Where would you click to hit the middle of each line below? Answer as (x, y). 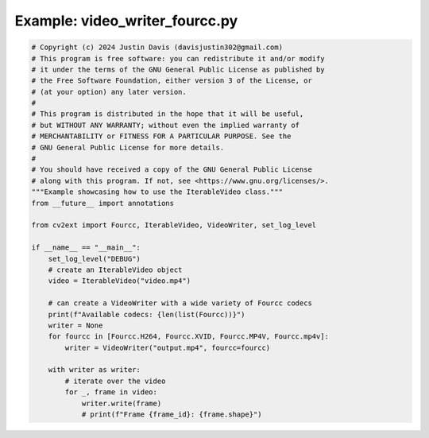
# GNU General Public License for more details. (128, 147)
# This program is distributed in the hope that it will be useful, (168, 114)
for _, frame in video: (111, 392)
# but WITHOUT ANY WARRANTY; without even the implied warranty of (166, 125)
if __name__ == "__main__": (86, 248)
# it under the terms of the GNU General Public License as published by (178, 69)
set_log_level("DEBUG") (94, 259)
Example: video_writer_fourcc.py (126, 21)
